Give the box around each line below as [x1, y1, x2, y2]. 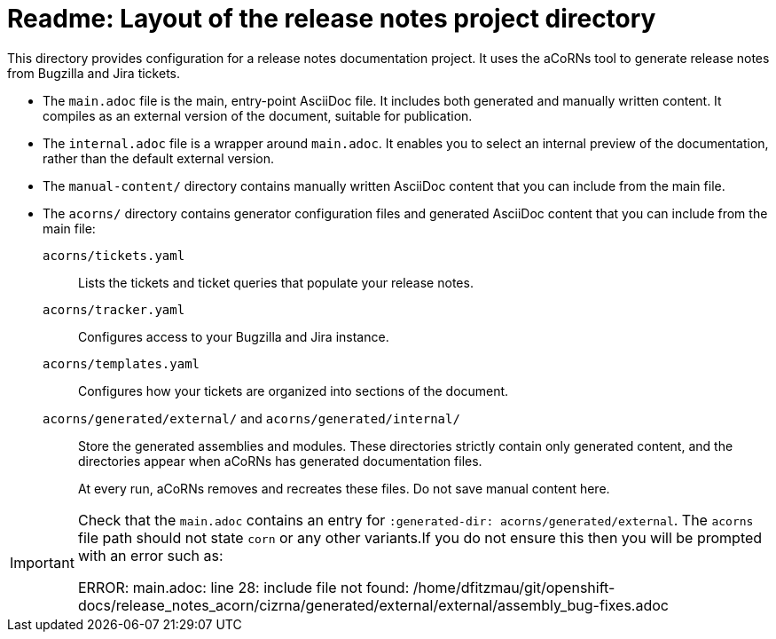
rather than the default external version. [43, 150, 275, 166]
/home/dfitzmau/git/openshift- [412, 578, 615, 596]
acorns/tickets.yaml [43, 248, 185, 263]
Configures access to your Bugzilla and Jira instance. [78, 328, 389, 344]
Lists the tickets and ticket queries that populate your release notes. [78, 274, 474, 290]
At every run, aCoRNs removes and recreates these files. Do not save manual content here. [78, 480, 610, 496]
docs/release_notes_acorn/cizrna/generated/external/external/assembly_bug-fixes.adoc [77, 596, 669, 614]
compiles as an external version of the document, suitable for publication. [43, 107, 473, 123]
